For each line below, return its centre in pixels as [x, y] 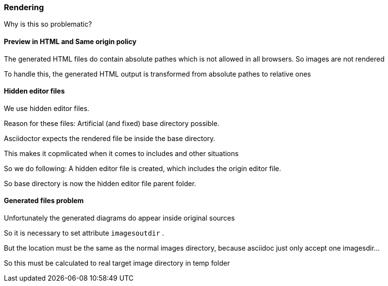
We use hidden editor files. [47, 108]
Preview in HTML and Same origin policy [70, 41]
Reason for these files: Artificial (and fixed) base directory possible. [112, 123]
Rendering [24, 7]
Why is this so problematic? [48, 24]
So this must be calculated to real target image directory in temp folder [117, 263]
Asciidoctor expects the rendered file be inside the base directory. [110, 138]
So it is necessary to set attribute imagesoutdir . [84, 233]
